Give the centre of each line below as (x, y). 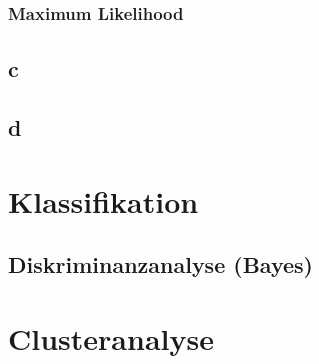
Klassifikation (103, 200)
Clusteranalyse (111, 337)
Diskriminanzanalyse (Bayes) (160, 264)
